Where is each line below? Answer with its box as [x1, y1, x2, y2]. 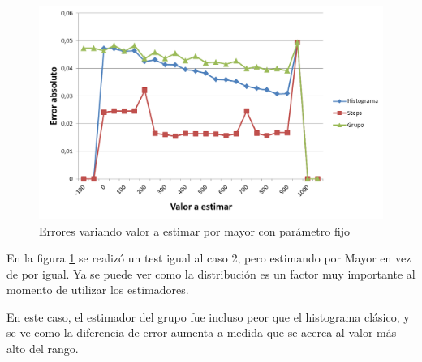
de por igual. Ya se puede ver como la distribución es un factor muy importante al [6, 265, 416, 282]
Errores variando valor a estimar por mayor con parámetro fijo [39, 222, 351, 239]
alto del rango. [6, 340, 79, 357]
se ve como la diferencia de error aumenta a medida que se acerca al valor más [6, 324, 397, 341]
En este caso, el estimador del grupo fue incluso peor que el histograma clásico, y [6, 308, 410, 325]
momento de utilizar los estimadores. [6, 281, 189, 298]
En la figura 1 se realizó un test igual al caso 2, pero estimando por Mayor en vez [6, 249, 411, 266]
